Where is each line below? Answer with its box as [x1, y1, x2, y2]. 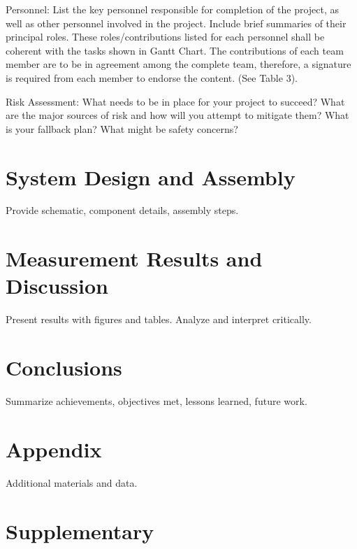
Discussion [6, 271, 108, 300]
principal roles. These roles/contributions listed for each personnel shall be [6, 29, 325, 44]
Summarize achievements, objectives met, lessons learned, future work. [6, 394, 307, 408]
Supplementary [6, 516, 154, 545]
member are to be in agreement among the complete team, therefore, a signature [6, 57, 351, 71]
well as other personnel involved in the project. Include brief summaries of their [6, 15, 347, 30]
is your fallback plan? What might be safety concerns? [6, 121, 238, 136]
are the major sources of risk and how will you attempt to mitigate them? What [6, 108, 349, 122]
